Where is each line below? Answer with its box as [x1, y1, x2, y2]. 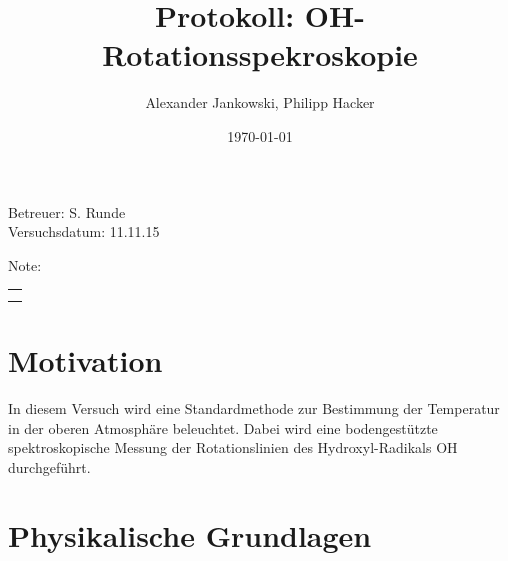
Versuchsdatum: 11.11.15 [8, 221, 160, 242]
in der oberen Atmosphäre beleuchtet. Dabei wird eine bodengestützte [8, 417, 438, 438]
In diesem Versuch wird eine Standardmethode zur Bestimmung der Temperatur [8, 397, 500, 418]
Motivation [8, 339, 163, 380]
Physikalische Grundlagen [8, 515, 372, 556]
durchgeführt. [8, 456, 91, 477]
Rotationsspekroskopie [102, 34, 418, 75]
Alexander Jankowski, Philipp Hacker [145, 92, 375, 113]
